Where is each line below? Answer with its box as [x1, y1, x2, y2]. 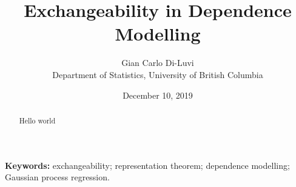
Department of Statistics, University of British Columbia [52, 68, 263, 80]
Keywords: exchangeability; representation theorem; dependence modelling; [5, 159, 290, 171]
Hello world [19, 115, 56, 125]
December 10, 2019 [123, 88, 193, 101]
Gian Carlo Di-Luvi [121, 56, 194, 69]
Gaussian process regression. [5, 171, 110, 183]
